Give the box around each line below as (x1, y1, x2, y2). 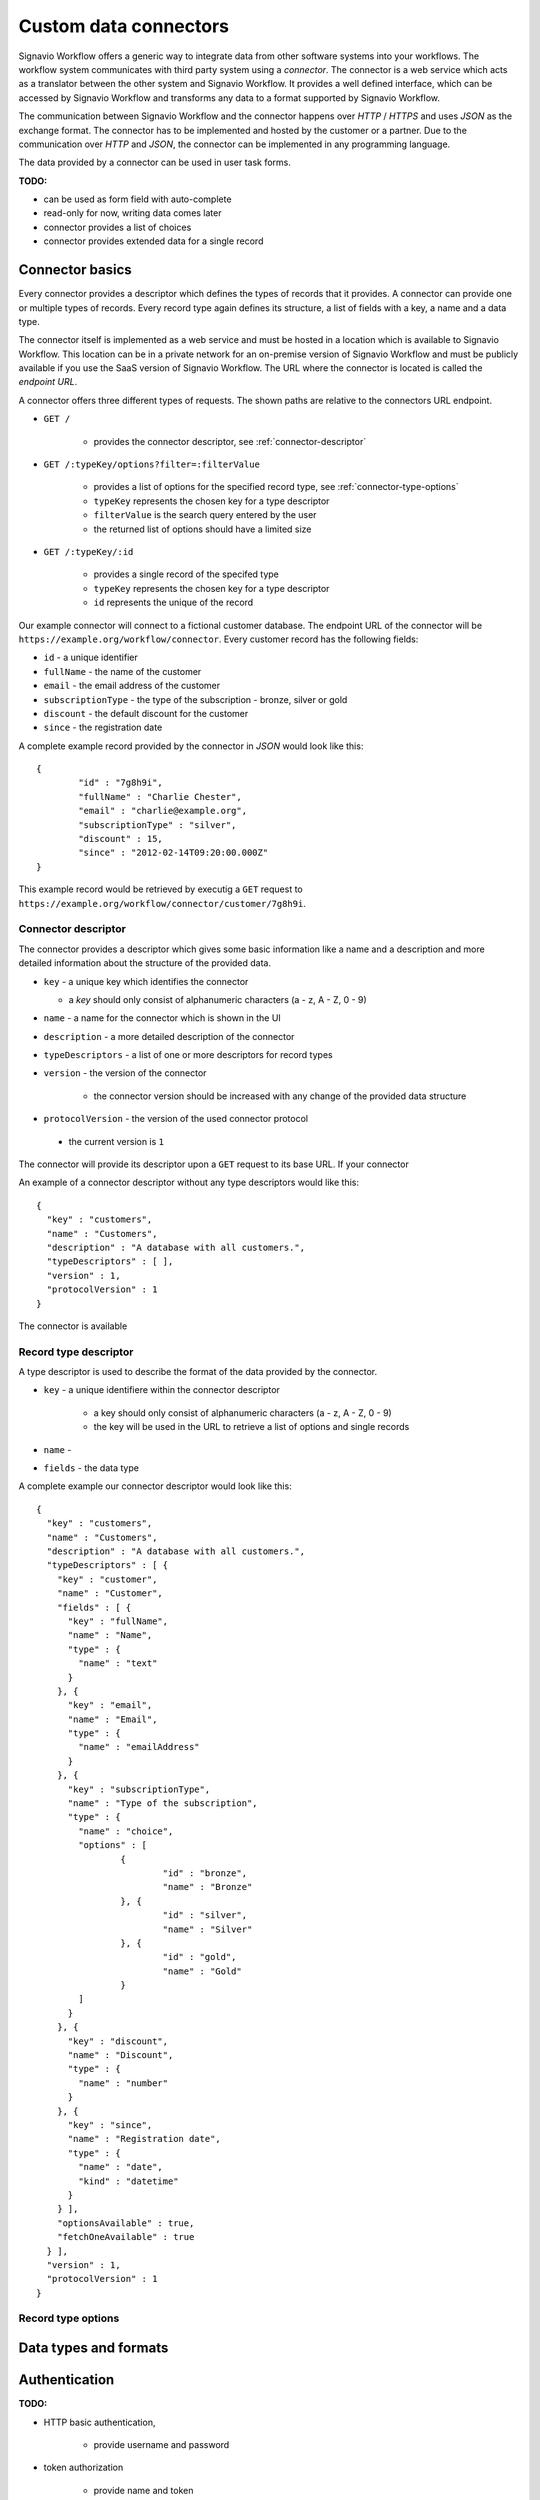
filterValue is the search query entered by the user (93, 509, 317, 521)
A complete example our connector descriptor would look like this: (18, 1480, 292, 1492)
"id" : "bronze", (162, 1867, 248, 1879)
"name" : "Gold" (162, 1965, 242, 1977)
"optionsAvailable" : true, (56, 2217, 195, 2229)
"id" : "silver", (162, 1910, 248, 1921)
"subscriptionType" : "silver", (78, 819, 237, 830)
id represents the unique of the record (93, 596, 254, 609)
